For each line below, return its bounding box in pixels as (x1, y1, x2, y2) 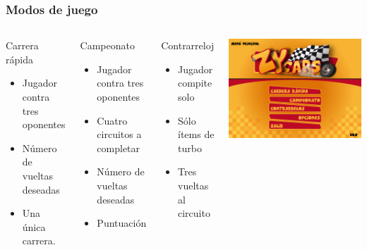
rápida (6, 51, 33, 66)
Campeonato (80, 38, 135, 53)
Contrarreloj (161, 38, 215, 53)
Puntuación (97, 215, 147, 230)
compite (177, 75, 212, 90)
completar (97, 140, 140, 155)
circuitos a (97, 127, 142, 142)
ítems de (177, 127, 215, 142)
